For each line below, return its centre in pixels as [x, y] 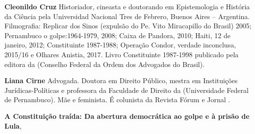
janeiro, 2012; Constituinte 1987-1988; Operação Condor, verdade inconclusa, [120, 45]
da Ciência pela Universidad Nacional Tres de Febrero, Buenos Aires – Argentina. [127, 16]
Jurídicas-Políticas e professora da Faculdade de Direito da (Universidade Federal [127, 90]
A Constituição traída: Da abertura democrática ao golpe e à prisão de [127, 116]
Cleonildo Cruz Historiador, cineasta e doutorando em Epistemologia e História [127, 6]
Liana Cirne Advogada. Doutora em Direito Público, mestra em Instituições [121, 80]
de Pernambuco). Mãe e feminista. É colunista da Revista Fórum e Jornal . [117, 100]
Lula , [13, 125]
